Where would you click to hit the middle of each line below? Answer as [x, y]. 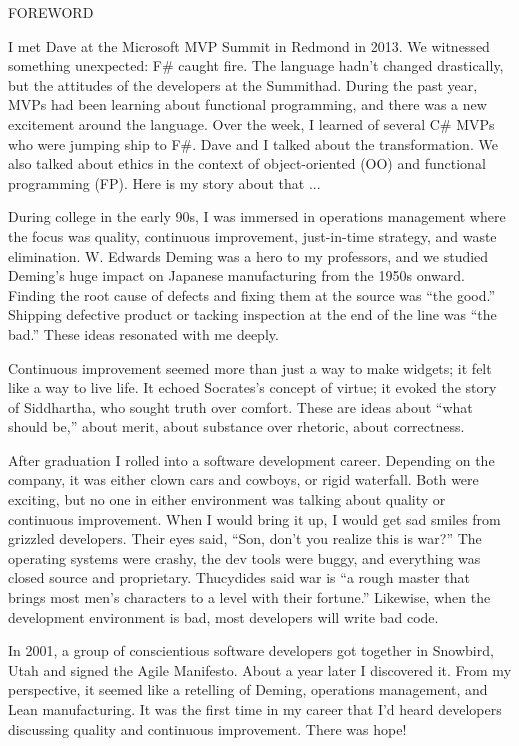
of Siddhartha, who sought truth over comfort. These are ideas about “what [240, 406]
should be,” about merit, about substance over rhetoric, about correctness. [236, 426]
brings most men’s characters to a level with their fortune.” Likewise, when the [249, 597]
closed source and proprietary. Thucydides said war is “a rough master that [239, 577]
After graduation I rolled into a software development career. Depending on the [251, 459]
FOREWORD [51, 12]
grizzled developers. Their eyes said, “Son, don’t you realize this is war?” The [245, 538]
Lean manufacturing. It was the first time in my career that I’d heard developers [255, 709]
